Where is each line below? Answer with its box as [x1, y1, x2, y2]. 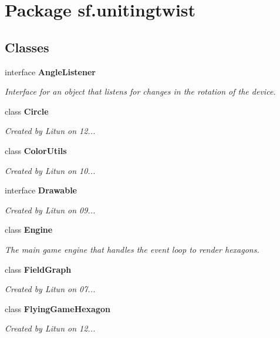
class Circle [5, 105, 49, 117]
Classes [5, 38, 49, 56]
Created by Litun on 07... [5, 283, 96, 295]
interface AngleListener [5, 65, 96, 78]
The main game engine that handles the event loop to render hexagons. [5, 243, 259, 255]
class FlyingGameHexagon [5, 302, 110, 314]
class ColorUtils [5, 144, 67, 156]
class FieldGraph [5, 263, 72, 275]
